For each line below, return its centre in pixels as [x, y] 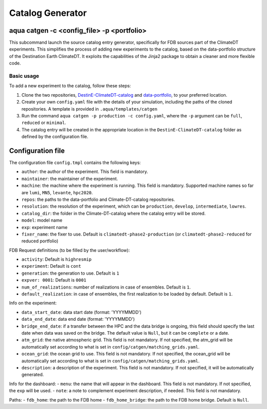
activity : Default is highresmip [56, 259]
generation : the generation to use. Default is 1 [70, 273]
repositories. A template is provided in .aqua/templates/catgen [89, 109]
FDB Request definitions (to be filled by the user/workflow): [69, 250]
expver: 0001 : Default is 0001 [54, 280]
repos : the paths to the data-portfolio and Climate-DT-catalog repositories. [98, 199]
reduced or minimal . [44, 123]
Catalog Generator [48, 13]
